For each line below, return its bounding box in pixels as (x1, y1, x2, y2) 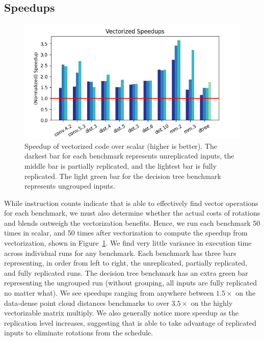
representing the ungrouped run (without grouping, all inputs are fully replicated (4, 277, 257, 288)
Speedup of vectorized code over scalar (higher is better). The (24, 140, 217, 151)
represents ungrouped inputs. (24, 180, 115, 191)
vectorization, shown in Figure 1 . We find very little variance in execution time (4, 238, 252, 248)
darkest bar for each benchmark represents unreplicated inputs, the (24, 150, 234, 161)
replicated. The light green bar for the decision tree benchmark (24, 170, 221, 181)
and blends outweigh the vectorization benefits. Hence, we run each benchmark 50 (4, 217, 260, 228)
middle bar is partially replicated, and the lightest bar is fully (24, 160, 217, 171)
